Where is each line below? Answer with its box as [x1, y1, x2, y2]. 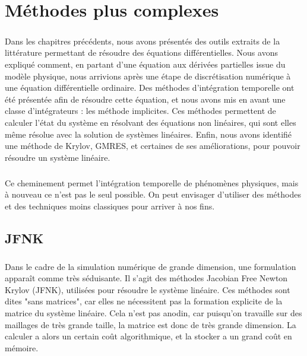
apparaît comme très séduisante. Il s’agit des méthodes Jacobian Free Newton [5, 272, 288, 284]
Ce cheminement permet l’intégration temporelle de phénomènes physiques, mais [5, 176, 299, 189]
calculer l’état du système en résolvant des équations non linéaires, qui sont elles [5, 116, 296, 128]
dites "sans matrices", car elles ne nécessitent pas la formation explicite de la [5, 295, 283, 307]
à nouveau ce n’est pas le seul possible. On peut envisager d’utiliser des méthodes [5, 188, 301, 201]
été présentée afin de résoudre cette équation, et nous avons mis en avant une [5, 93, 286, 105]
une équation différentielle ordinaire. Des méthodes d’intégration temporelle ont [5, 81, 295, 94]
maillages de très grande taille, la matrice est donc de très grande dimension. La [5, 318, 296, 330]
